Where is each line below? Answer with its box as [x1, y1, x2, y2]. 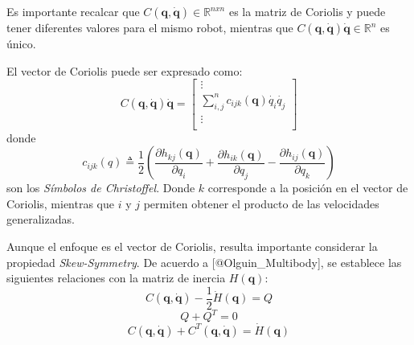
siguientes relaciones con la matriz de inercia [6, 269, 226, 286]
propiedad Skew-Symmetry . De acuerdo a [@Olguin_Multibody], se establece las [6, 253, 402, 270]
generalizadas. [6, 211, 75, 228]
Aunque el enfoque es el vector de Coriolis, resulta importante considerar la [6, 238, 378, 254]
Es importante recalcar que [6, 3, 140, 19]
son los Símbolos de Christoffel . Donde [6, 179, 195, 196]
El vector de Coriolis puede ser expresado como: [6, 62, 243, 79]
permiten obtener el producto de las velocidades [143, 195, 379, 212]
